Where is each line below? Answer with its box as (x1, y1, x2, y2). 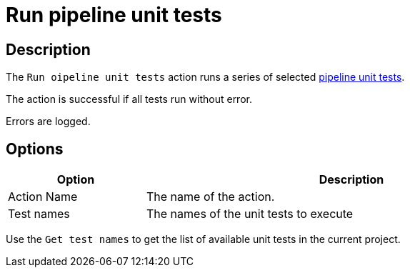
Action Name (8, 189, 78, 204)
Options (6, 139, 64, 158)
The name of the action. (146, 189, 275, 204)
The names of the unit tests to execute (146, 207, 354, 222)
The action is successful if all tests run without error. (6, 93, 252, 106)
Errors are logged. (6, 115, 91, 128)
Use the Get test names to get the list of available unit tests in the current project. (6, 233, 401, 246)
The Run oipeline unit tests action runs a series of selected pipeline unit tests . (6, 71, 405, 84)
